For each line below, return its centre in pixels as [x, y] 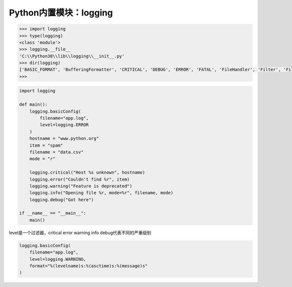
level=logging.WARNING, [58, 259]
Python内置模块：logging [61, 13]
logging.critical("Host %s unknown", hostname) [87, 173]
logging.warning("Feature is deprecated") [81, 186]
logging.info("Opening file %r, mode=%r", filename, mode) [101, 193]
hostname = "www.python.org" [64, 139]
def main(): [34, 105]
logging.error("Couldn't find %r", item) [80, 179]
